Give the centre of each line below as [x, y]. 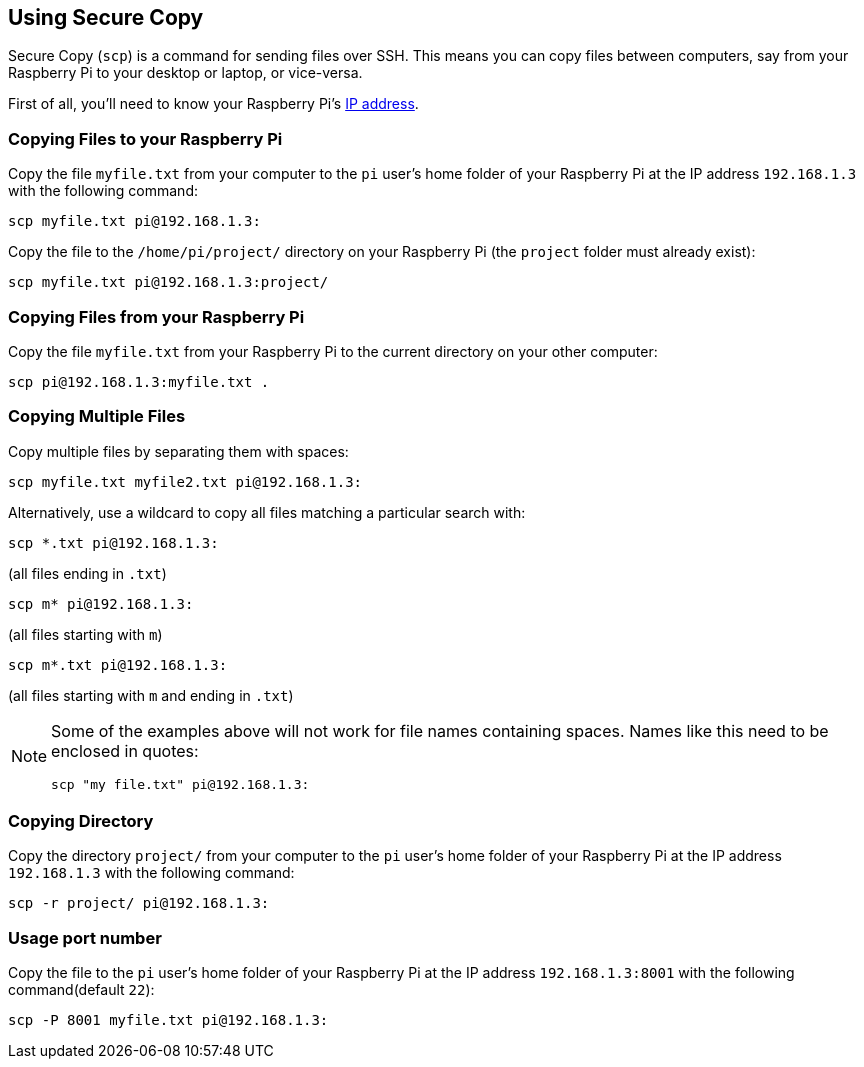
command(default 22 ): [81, 990]
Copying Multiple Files [97, 416]
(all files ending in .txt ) [87, 573]
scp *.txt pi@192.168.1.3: [113, 542]
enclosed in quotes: [125, 750]
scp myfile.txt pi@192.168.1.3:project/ [168, 282]
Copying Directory [81, 821]
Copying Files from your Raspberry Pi [156, 316]
